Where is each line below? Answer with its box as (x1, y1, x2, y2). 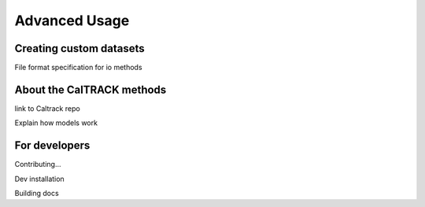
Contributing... (14, 160, 62, 169)
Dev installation (14, 174, 65, 183)
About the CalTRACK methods (14, 83, 167, 96)
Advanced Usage (14, 12, 130, 29)
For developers (14, 139, 91, 153)
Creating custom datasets (14, 42, 145, 55)
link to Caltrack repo (14, 103, 80, 113)
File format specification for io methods (14, 63, 142, 72)
